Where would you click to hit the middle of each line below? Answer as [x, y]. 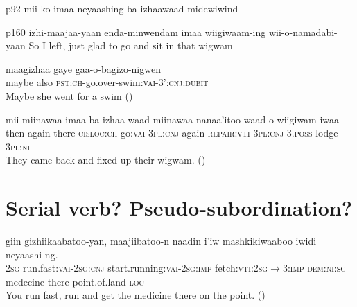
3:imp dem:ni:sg [314, 268]
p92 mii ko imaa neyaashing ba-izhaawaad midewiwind [122, 8]
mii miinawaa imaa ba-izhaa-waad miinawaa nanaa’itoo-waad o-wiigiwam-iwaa [173, 119]
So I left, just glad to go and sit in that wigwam [131, 45]
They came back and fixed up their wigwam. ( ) [106, 160]
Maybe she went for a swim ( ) [69, 95]
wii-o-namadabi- [303, 32]
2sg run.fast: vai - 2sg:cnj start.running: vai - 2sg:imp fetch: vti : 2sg [137, 268]
